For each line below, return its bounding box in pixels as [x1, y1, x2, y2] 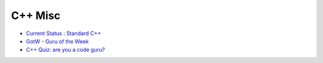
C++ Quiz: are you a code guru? [26, 46, 105, 53]
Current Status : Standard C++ [26, 30, 102, 37]
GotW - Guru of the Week [26, 37, 89, 45]
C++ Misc [11, 9, 61, 22]
